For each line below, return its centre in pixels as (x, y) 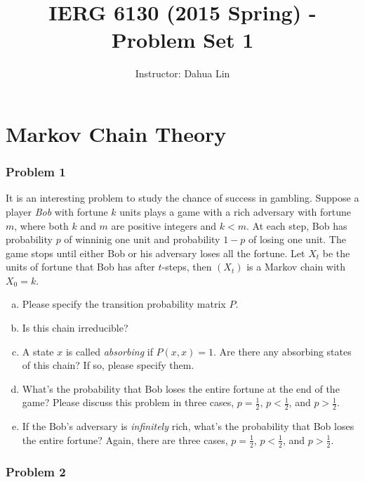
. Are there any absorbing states (283, 351)
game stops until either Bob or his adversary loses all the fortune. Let (155, 253)
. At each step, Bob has (297, 225)
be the (336, 253)
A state (38, 351)
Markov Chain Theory (116, 133)
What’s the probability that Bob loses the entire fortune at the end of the (181, 388)
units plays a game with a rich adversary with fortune (235, 211)
